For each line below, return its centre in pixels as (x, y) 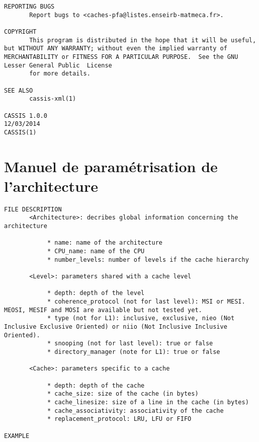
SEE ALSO (19, 90)
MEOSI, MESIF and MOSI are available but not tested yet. (103, 310)
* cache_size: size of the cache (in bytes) (123, 394)
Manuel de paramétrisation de (111, 166)
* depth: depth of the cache (96, 385)
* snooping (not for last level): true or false (130, 344)
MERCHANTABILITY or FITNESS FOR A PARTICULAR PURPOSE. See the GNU (121, 57)
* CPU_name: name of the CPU (96, 251)
